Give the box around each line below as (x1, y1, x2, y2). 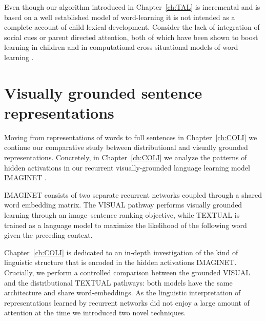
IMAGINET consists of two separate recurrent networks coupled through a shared (4, 189, 262, 200)
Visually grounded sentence (4, 82, 202, 103)
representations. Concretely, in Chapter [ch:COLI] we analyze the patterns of (4, 152, 247, 163)
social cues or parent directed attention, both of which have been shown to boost (4, 31, 258, 42)
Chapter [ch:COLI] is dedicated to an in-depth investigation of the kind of (4, 247, 238, 257)
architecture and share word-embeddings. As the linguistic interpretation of (4, 287, 241, 298)
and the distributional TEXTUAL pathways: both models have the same (4, 277, 233, 288)
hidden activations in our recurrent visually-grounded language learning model (4, 162, 250, 173)
